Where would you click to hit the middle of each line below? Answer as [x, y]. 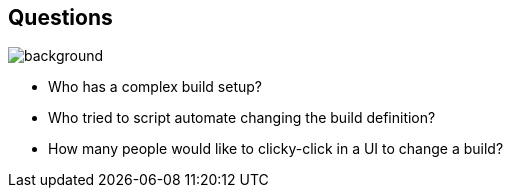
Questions [60, 17]
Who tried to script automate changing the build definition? [242, 118]
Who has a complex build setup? [155, 87]
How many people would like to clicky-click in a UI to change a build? [276, 149]
